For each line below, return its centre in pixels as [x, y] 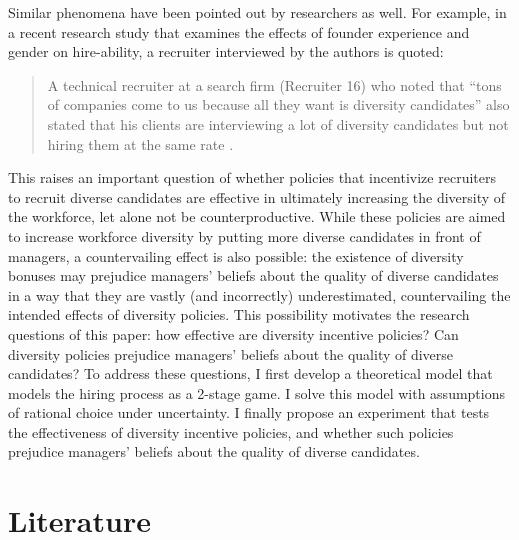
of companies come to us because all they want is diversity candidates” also [278, 104]
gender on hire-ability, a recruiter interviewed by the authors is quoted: [226, 51]
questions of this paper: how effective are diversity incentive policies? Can [233, 333]
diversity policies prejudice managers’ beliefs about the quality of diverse [231, 353]
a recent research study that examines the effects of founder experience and [239, 31]
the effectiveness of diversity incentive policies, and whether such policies [231, 431]
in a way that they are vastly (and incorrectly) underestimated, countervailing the [259, 294]
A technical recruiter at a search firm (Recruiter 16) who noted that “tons [274, 84]
